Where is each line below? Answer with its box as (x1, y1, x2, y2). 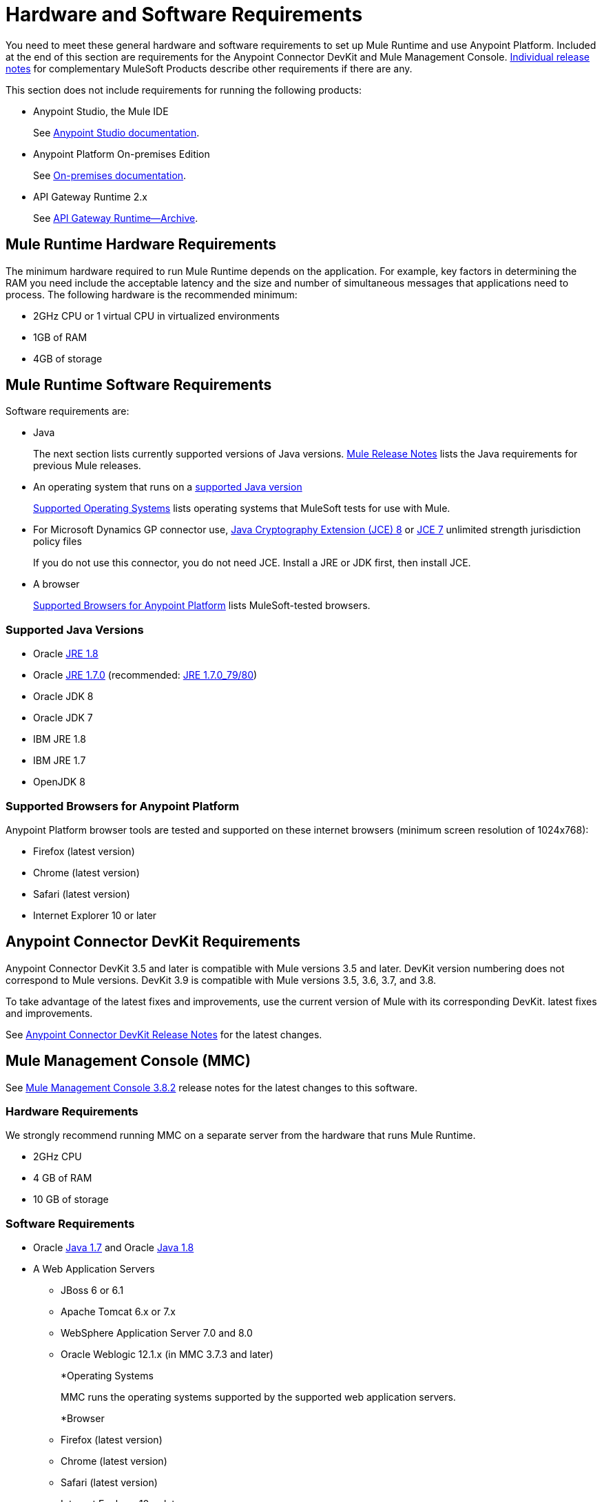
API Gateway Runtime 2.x (33, 190, 147, 203)
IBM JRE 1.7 (33, 754, 86, 767)
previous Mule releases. (33, 460, 141, 472)
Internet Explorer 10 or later (33, 909, 157, 921)
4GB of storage (33, 352, 103, 364)
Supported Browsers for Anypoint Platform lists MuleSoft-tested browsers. (33, 599, 371, 612)
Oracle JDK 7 (33, 712, 93, 724)
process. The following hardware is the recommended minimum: (6, 288, 298, 300)
